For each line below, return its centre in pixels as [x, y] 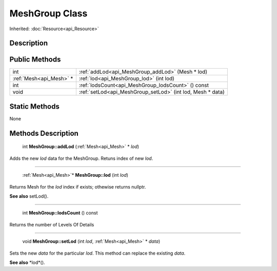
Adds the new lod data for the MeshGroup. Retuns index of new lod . [81, 158]
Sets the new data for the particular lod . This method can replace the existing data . [97, 253]
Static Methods [35, 106]
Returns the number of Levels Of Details [52, 224]
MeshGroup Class [48, 13]
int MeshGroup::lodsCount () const [60, 213]
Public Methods [35, 60]
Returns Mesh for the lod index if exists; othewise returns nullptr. [78, 186]
